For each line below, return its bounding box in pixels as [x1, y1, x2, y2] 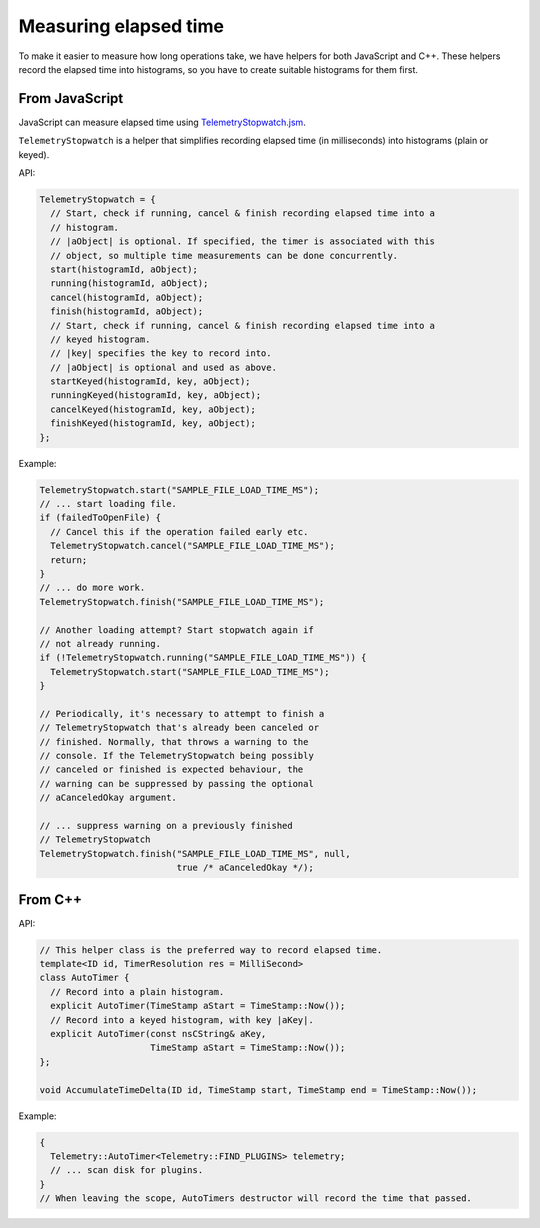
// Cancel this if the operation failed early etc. [50, 526, 309, 537]
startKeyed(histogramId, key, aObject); [50, 376, 251, 387]
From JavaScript [18, 90, 124, 107]
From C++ [18, 891, 83, 908]
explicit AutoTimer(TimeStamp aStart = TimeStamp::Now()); [50, 1000, 346, 1012]
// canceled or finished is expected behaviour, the [39, 764, 304, 775]
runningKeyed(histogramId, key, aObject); [50, 390, 262, 401]
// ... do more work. [39, 582, 146, 594]
